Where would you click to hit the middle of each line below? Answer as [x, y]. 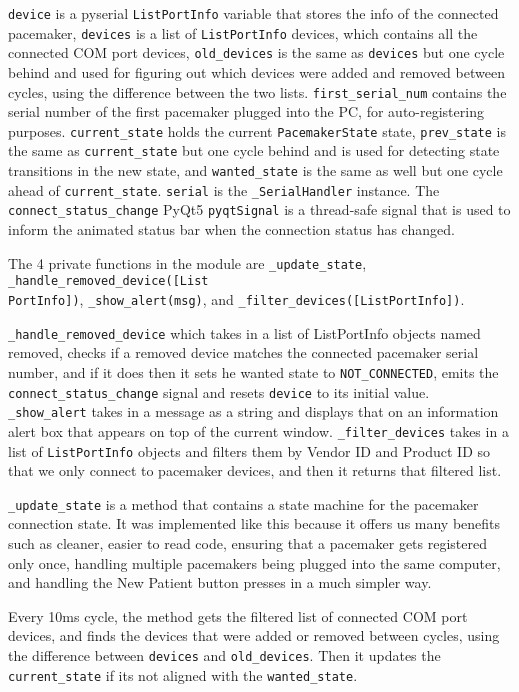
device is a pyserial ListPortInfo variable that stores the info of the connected [253, 13]
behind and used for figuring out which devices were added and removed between [256, 71]
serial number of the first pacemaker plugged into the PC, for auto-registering [246, 111]
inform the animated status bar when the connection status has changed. [231, 229]
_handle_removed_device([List [108, 281]
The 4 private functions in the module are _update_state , [187, 262]
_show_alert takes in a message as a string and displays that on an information [253, 411]
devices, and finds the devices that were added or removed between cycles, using [254, 635]
